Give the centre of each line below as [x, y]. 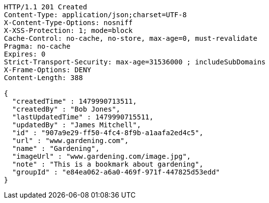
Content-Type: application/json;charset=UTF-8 [95, 15]
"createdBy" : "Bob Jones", [66, 109]
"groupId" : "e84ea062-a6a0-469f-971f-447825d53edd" [116, 172]
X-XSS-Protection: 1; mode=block [68, 30]
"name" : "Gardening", [56, 148]
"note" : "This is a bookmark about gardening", [108, 164]
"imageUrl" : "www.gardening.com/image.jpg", [101, 156]
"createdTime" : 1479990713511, [74, 101]
